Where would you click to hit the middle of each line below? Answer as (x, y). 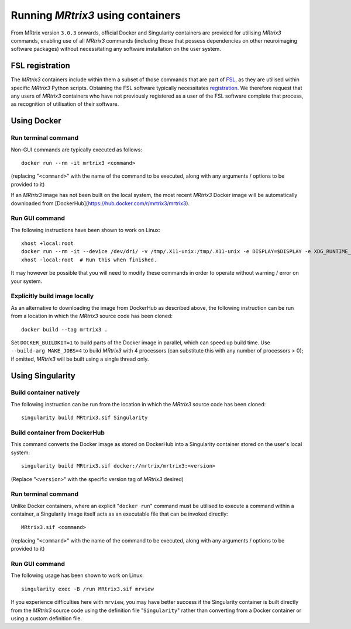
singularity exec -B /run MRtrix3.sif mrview (88, 589)
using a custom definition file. (47, 618)
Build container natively (45, 393)
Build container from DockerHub (58, 433)
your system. (27, 281)
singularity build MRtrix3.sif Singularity (85, 418)
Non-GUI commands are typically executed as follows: (77, 150)
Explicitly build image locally (52, 296)
